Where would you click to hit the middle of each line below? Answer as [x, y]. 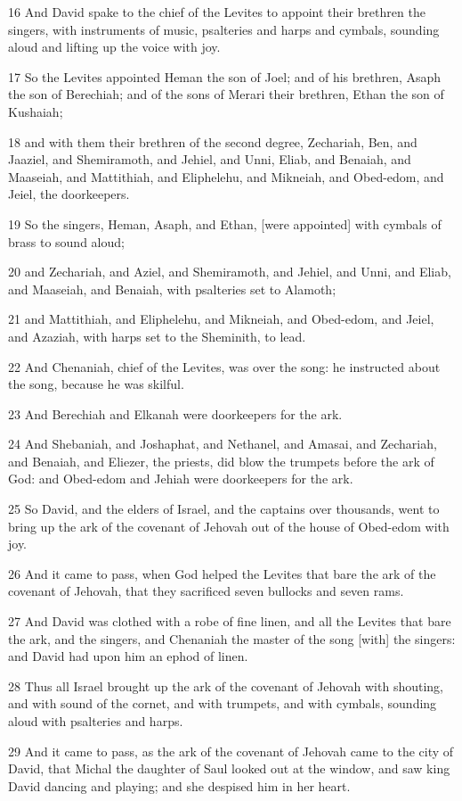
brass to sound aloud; [66, 241]
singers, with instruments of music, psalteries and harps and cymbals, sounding [224, 29]
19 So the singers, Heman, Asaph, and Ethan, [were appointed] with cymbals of [225, 223]
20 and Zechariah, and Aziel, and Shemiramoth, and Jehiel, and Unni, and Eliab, [230, 272]
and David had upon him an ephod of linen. [128, 656]
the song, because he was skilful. [96, 384]
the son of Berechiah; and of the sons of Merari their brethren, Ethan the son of [226, 94]
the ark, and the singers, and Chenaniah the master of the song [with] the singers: [232, 638]
